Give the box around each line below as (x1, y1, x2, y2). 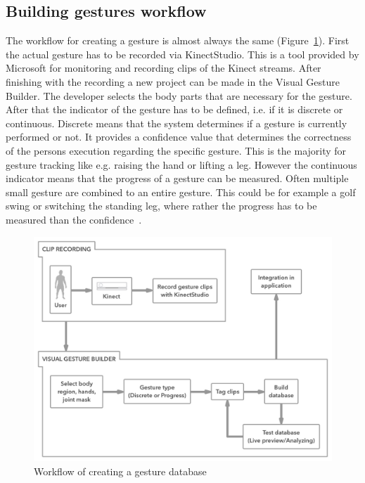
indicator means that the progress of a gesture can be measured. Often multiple (6, 171, 349, 186)
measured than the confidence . (6, 212, 142, 226)
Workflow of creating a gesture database (34, 463, 207, 478)
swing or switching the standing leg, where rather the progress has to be (6, 198, 317, 213)
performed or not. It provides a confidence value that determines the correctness (6, 129, 352, 144)
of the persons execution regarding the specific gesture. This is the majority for (6, 143, 347, 157)
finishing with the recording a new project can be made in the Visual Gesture (6, 74, 340, 89)
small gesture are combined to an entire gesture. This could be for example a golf (6, 184, 356, 199)
